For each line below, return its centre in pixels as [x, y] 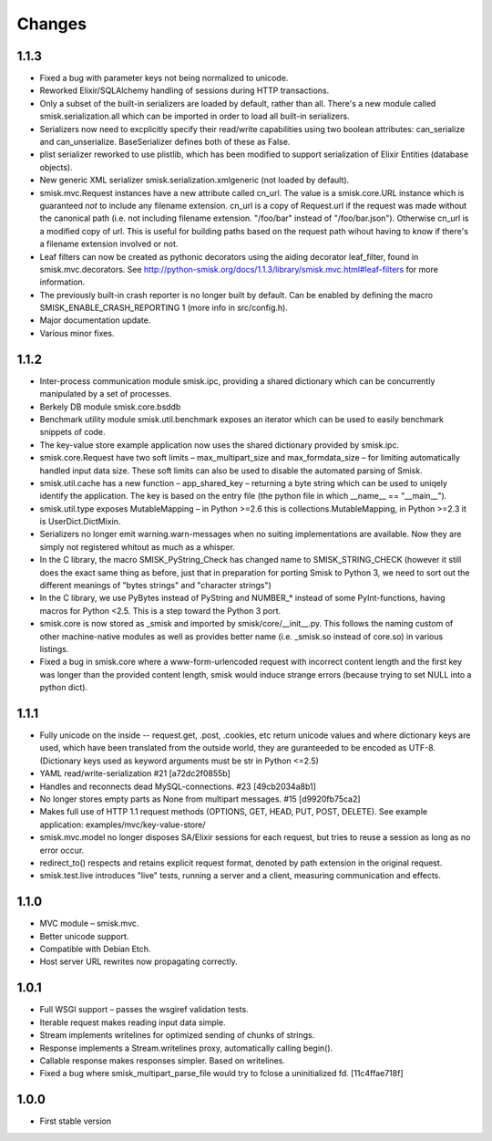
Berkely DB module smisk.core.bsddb [110, 407]
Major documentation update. [95, 320]
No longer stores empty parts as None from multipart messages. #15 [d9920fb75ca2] [200, 799]
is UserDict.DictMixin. [80, 522]
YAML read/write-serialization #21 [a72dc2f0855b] [135, 773]
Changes [51, 24]
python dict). [64, 688]
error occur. [62, 850]
